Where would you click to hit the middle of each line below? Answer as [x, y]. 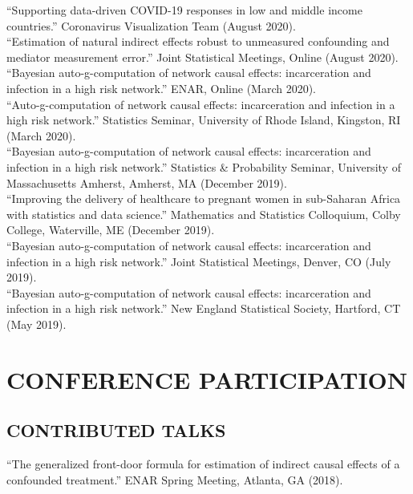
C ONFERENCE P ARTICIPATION [207, 379]
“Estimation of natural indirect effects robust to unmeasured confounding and [198, 41]
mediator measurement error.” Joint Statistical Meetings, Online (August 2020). [202, 57]
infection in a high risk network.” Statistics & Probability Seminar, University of [204, 166]
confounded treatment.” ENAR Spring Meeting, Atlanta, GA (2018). [175, 479]
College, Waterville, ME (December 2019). [111, 230]
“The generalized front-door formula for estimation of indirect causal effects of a [203, 464]
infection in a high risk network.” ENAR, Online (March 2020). [162, 88]
